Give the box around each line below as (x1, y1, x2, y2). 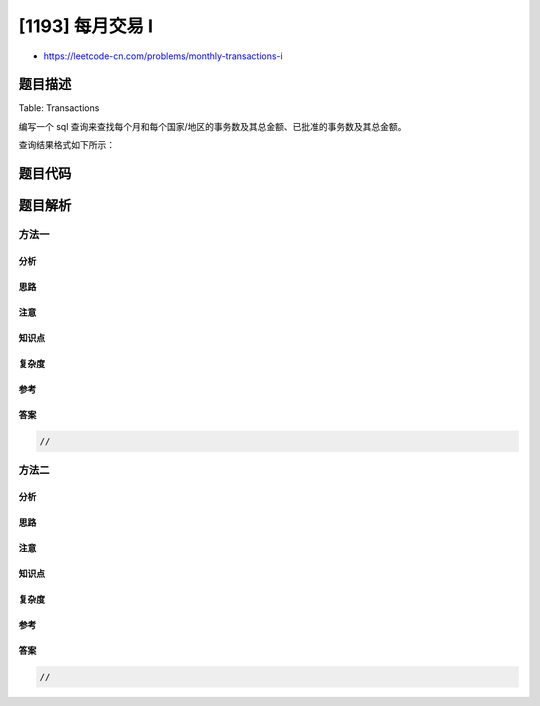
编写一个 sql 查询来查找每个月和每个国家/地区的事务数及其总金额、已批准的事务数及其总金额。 (18, 120, 407, 132)
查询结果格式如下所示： (18, 139, 115, 151)
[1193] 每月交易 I (18, 15, 154, 37)
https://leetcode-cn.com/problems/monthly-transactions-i (43, 50, 284, 62)
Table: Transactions (18, 102, 100, 114)
